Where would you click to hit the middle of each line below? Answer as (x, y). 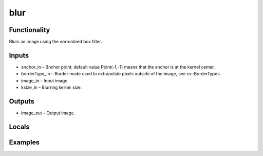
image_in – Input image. (45, 81)
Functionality (29, 30)
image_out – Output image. (48, 113)
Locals (19, 127)
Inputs (19, 55)
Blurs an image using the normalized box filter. (56, 42)
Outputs (22, 101)
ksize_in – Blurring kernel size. (52, 87)
